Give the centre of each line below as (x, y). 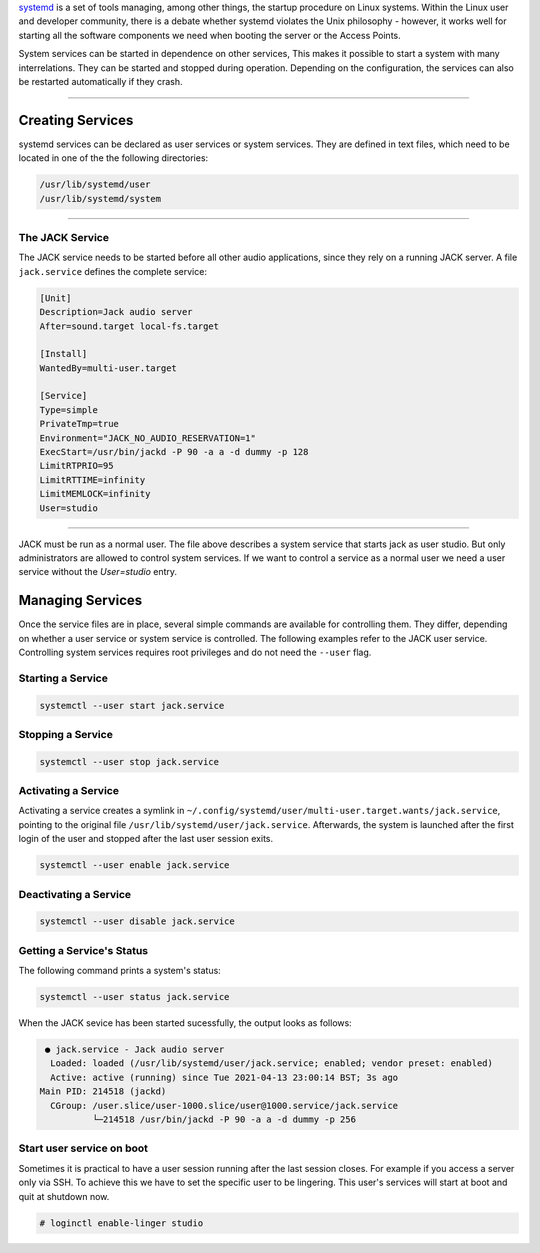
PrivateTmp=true (79, 424)
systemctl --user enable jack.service (134, 865)
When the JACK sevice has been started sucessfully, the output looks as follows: (185, 1023)
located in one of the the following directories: (113, 158)
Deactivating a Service (75, 894)
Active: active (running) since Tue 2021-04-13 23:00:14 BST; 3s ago (224, 1077)
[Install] (63, 354)
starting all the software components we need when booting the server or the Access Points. (210, 35)
